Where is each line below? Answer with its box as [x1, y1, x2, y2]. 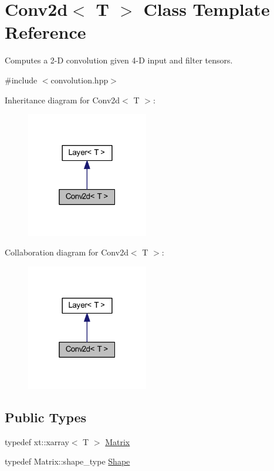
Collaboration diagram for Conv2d [5, 246, 128, 258]
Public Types [5, 408, 87, 426]
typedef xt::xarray [5, 435, 69, 448]
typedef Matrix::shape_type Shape [5, 455, 130, 467]
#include [5, 73, 38, 86]
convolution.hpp [50, 73, 109, 86]
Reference [5, 20, 86, 44]
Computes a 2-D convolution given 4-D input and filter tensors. [5, 54, 233, 66]
